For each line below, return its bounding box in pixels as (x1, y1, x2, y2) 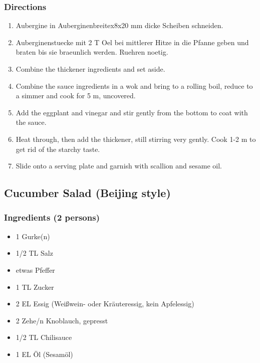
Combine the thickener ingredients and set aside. (16, 64, 165, 74)
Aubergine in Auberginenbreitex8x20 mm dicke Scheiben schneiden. (16, 20, 223, 31)
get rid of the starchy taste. (16, 143, 100, 154)
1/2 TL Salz (16, 248, 53, 258)
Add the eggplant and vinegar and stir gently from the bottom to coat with (16, 107, 248, 117)
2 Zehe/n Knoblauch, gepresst (16, 315, 108, 325)
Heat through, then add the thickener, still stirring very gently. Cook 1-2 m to (16, 133, 256, 144)
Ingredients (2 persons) (4, 211, 100, 224)
